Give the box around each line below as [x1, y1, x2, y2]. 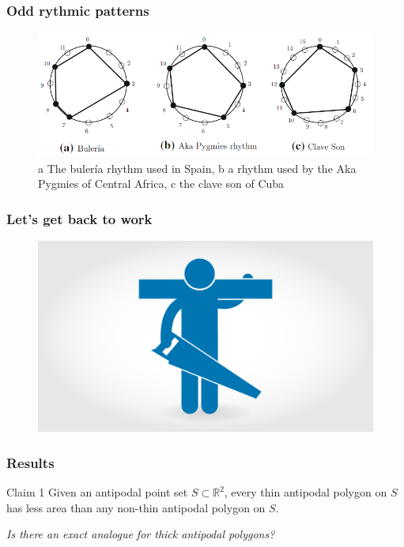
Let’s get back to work [6, 208, 153, 228]
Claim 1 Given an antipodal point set [6, 484, 188, 500]
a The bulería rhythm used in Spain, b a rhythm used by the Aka [38, 159, 357, 176]
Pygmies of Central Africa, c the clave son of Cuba [38, 175, 285, 192]
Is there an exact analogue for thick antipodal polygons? [6, 526, 275, 542]
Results [6, 452, 55, 472]
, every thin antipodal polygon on [224, 484, 387, 500]
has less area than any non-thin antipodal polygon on [6, 499, 266, 515]
